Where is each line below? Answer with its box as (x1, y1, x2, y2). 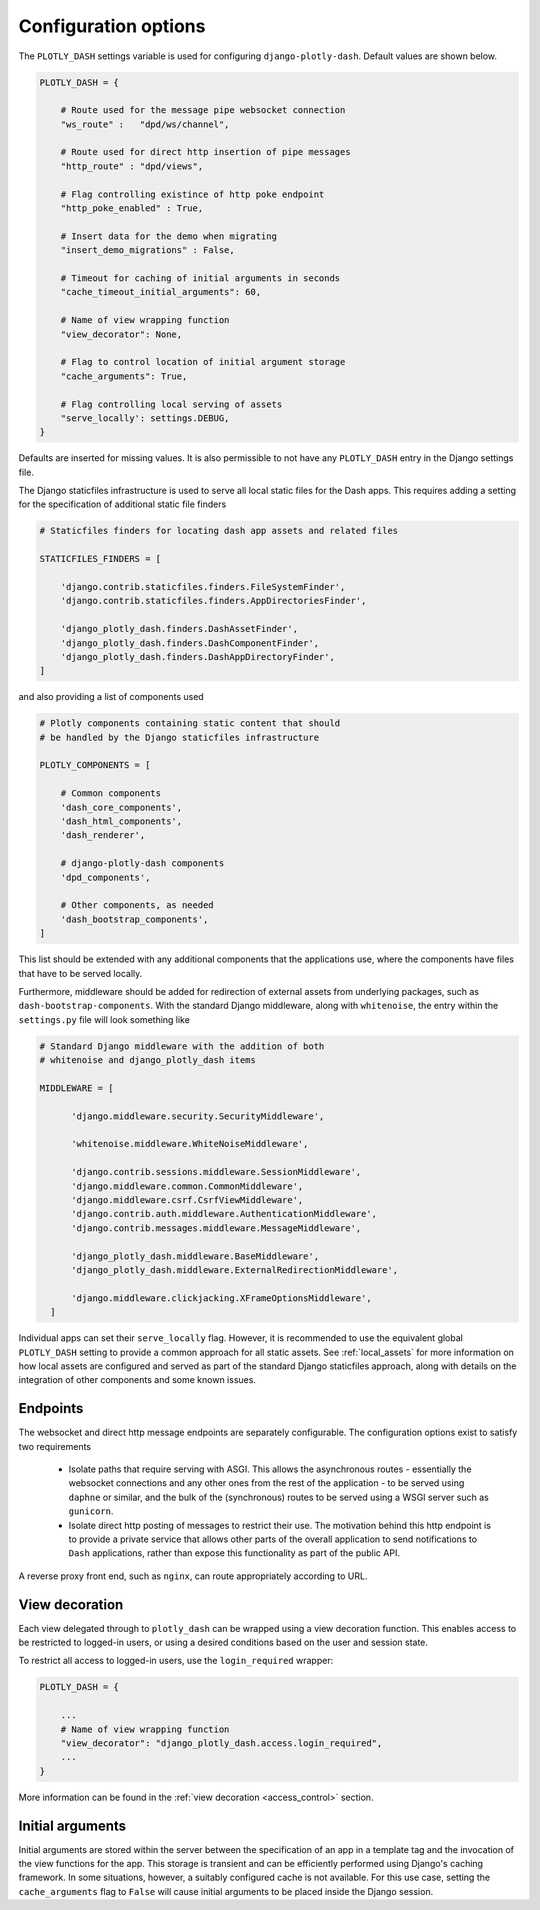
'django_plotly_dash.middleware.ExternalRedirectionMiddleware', (71, 1264, 399, 1275)
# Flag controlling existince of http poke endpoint (60, 188, 325, 200)
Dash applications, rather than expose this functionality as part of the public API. (68, 1547, 400, 1559)
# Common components (60, 788, 162, 799)
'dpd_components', (60, 871, 151, 883)
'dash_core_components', (60, 801, 183, 813)
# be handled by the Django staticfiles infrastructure (39, 731, 320, 743)
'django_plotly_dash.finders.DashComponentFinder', (60, 637, 320, 649)
